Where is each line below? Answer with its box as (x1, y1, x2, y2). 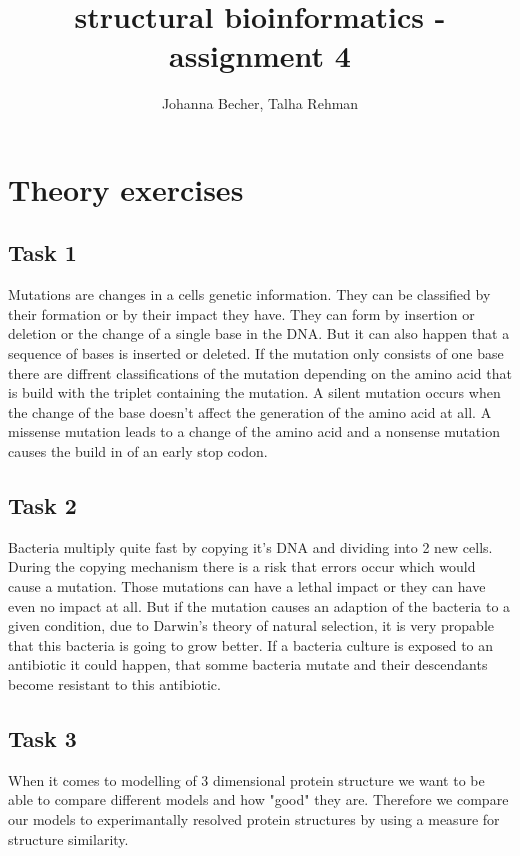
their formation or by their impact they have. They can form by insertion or (8, 303, 475, 324)
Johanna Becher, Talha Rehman (161, 93, 359, 114)
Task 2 (8, 490, 77, 521)
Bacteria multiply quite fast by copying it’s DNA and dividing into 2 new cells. (8, 536, 493, 557)
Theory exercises (8, 168, 244, 209)
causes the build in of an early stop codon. (8, 441, 268, 462)
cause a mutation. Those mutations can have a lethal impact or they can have (8, 576, 486, 597)
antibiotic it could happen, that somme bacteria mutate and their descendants (8, 654, 488, 675)
